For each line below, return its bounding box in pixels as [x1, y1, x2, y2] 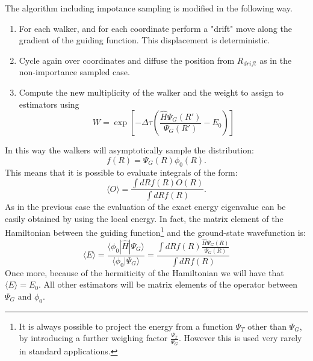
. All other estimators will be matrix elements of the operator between [38, 278, 298, 291]
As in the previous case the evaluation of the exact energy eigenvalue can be [5, 200, 286, 213]
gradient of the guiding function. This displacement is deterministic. [19, 34, 270, 46]
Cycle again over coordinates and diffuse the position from [19, 54, 235, 66]
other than [247, 319, 287, 332]
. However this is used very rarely [178, 332, 302, 344]
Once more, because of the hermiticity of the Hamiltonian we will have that [5, 266, 284, 279]
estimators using [19, 97, 79, 110]
